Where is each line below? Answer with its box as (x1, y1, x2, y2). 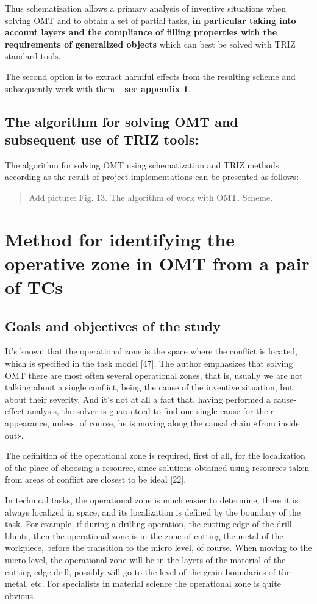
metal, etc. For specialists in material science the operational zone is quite (5, 577, 281, 590)
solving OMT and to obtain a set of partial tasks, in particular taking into (5, 13, 296, 26)
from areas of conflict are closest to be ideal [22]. (5, 473, 187, 486)
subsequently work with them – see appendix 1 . (5, 82, 191, 95)
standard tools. (5, 49, 61, 62)
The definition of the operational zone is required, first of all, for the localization (5, 449, 305, 462)
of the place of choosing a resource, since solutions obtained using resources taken (5, 461, 310, 473)
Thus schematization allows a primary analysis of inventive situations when (5, 2, 287, 14)
